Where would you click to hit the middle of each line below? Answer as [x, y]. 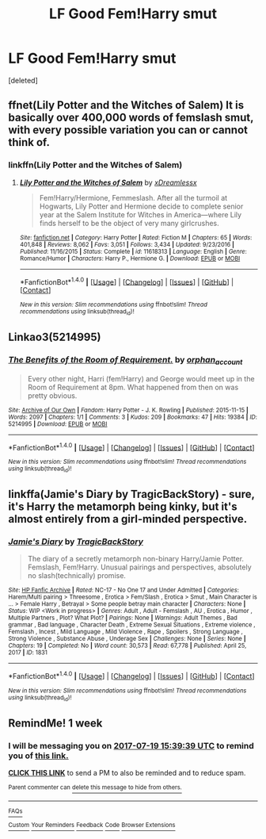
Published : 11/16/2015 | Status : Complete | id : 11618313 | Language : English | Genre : [133, 251]
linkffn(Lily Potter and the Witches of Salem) [95, 165]
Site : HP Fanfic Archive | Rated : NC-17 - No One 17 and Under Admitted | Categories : [123, 590]
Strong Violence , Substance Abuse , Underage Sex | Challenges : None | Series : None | [127, 639]
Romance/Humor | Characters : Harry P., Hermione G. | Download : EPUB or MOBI [130, 259]
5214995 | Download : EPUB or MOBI [58, 424]
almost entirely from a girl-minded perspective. [128, 519]
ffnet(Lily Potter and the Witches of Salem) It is [126, 105]
